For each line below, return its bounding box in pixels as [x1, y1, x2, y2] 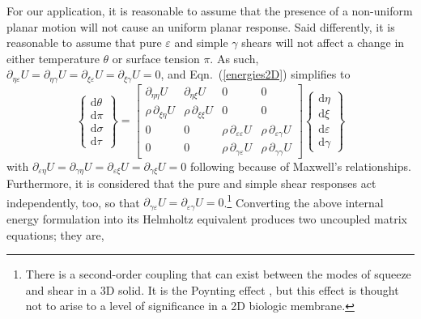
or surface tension [112, 49, 200, 66]
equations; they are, [6, 226, 104, 243]
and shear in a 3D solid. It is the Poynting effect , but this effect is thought [25, 281, 399, 298]
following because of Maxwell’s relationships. [189, 157, 411, 174]
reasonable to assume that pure [6, 34, 162, 51]
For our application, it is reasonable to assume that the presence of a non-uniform [6, 2, 413, 19]
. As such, [210, 49, 259, 66]
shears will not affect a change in [241, 34, 405, 51]
